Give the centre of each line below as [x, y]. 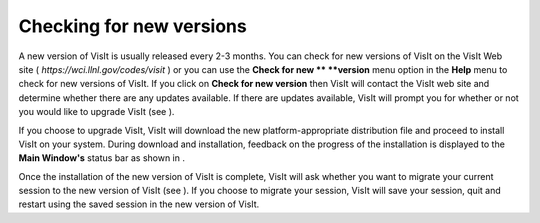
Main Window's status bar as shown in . [101, 158]
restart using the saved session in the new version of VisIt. [139, 204]
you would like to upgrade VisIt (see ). [96, 112]
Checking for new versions [132, 26]
